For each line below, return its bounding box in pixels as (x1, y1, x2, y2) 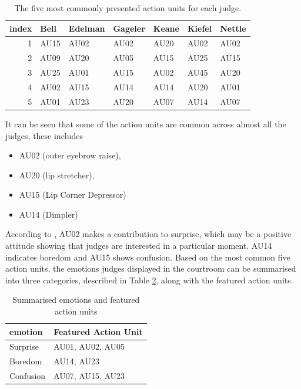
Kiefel (187, 22, 212, 34)
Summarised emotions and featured (12, 293, 140, 306)
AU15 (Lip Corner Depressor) (19, 188, 126, 201)
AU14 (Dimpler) (19, 208, 78, 220)
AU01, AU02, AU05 (53, 340, 125, 353)
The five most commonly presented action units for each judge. (14, 2, 242, 13)
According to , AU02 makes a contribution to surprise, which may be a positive (5, 228, 292, 240)
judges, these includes (5, 129, 83, 141)
